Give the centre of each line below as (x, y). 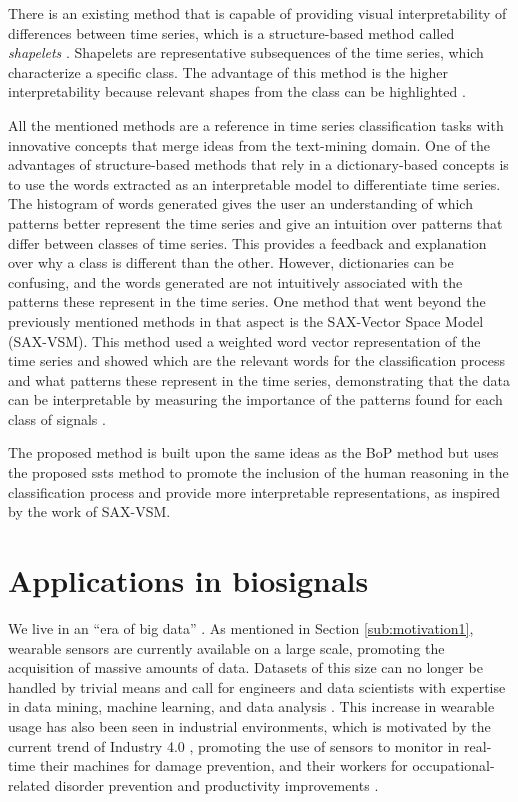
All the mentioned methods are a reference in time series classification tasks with (256, 124)
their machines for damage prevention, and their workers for (223, 765)
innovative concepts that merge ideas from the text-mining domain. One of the (249, 144)
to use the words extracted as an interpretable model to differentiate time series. (254, 183)
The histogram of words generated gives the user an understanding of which (240, 203)
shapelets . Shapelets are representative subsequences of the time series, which (246, 52)
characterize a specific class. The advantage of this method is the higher (228, 71)
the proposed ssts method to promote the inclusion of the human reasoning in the (258, 472)
